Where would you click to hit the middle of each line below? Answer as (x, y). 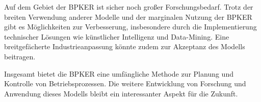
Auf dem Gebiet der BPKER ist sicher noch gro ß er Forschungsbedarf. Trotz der (129, 7)
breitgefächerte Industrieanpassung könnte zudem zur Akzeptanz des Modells (125, 46)
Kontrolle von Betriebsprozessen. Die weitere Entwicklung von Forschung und (125, 83)
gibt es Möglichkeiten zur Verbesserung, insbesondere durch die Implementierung (130, 27)
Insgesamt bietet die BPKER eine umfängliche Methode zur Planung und (119, 73)
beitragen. (20, 56)
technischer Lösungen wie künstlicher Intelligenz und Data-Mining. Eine (117, 36)
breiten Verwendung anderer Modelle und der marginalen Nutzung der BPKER (128, 16)
